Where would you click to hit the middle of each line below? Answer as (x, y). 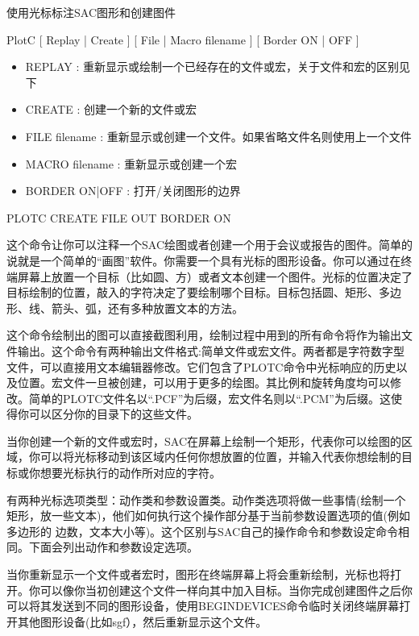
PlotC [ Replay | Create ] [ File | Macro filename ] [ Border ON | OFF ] (183, 39)
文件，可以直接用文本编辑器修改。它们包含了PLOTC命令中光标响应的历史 (201, 366)
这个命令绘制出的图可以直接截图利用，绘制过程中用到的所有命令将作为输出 (204, 335)
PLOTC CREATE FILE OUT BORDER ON (119, 217)
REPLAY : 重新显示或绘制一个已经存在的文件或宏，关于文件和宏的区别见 (218, 67)
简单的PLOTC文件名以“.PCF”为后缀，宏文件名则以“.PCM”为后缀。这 (209, 398)
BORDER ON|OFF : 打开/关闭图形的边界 (133, 191)
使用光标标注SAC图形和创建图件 (91, 12)
